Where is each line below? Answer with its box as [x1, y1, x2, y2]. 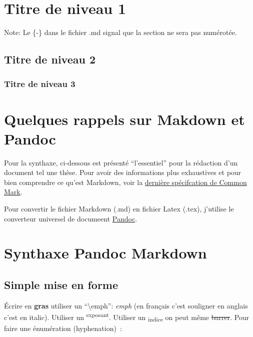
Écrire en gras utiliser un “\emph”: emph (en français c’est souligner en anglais [4, 300, 248, 310]
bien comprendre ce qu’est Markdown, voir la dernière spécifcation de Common [4, 176, 247, 187]
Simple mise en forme [4, 276, 118, 292]
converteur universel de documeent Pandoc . [4, 213, 137, 223]
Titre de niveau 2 [4, 51, 96, 67]
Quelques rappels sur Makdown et [4, 108, 245, 129]
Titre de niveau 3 [4, 77, 75, 90]
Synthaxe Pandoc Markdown [4, 242, 207, 263]
